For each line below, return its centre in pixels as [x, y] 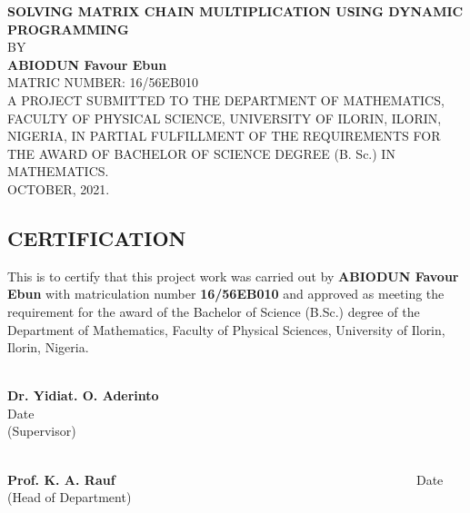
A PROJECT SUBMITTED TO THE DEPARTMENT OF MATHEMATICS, [226, 99]
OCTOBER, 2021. [59, 188]
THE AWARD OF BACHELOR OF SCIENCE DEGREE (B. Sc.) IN [201, 153]
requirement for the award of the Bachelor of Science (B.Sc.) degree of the [214, 311]
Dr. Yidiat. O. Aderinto [83, 395]
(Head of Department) [70, 497]
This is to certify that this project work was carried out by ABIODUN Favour [233, 276]
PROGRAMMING [68, 29]
